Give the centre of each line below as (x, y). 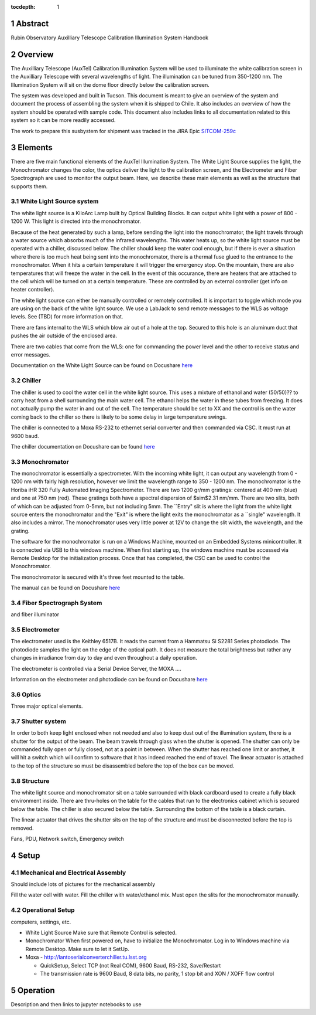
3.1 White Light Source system (55, 201)
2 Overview (32, 54)
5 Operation (33, 990)
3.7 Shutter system (39, 721)
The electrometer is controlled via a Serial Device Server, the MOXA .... (96, 668)
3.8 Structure (30, 781)
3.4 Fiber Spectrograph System (56, 603)
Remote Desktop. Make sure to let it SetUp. (78, 949)
